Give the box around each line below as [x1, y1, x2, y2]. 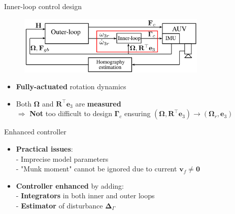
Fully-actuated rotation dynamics [16, 81, 126, 92]
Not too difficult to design [29, 108, 112, 119]
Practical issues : [16, 143, 73, 154]
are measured [75, 98, 121, 109]
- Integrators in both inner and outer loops [16, 190, 155, 201]
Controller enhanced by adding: [16, 180, 124, 191]
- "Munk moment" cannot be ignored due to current [16, 163, 177, 174]
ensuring [124, 108, 151, 119]
